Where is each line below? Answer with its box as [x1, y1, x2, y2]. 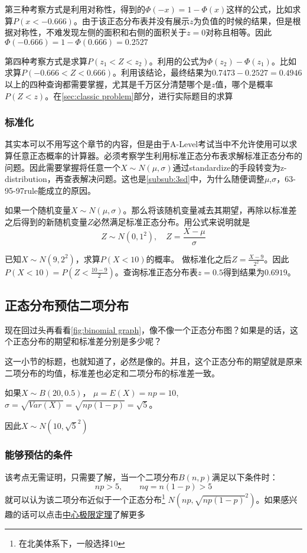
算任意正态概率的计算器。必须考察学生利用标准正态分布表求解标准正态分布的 [5, 149, 302, 161]
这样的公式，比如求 [226, 3, 301, 15]
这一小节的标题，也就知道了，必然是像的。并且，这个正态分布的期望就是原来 [5, 354, 302, 367]
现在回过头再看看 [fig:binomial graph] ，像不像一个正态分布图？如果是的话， [5, 323, 290, 336]
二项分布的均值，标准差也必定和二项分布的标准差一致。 [5, 366, 220, 379]
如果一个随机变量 [5, 204, 71, 216]
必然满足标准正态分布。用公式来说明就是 [93, 215, 250, 227]
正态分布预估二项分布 [5, 295, 129, 314]
